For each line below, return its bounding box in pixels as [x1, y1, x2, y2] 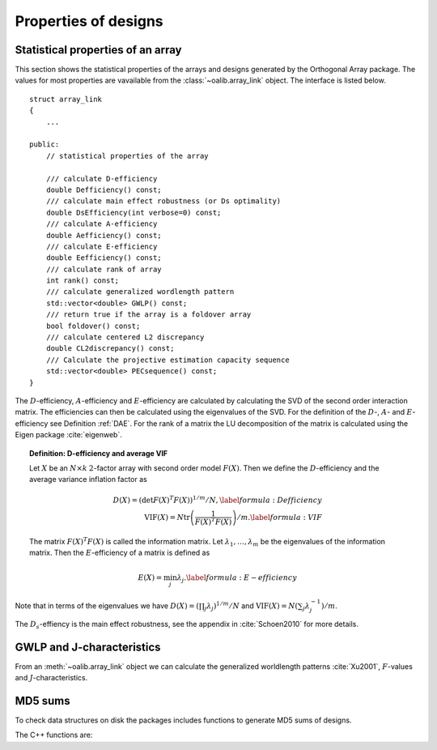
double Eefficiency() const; [45, 254, 162, 262]
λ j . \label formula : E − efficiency [176, 573, 297, 585]
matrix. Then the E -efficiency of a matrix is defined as [29, 548, 210, 558]
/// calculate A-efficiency [45, 219, 158, 228]
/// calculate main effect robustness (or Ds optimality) [45, 197, 282, 206]
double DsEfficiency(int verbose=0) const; [45, 207, 222, 217]
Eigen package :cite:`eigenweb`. [15, 430, 123, 440]
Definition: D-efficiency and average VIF [29, 448, 168, 458]
